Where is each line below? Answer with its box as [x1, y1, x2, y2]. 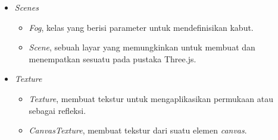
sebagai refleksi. [29, 104, 86, 116]
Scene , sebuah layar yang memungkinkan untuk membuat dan [29, 41, 255, 53]
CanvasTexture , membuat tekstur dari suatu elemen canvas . [29, 124, 247, 136]
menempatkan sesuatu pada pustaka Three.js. [29, 52, 196, 65]
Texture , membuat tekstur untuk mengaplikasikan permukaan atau [29, 92, 273, 104]
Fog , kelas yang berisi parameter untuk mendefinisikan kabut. [29, 21, 254, 33]
